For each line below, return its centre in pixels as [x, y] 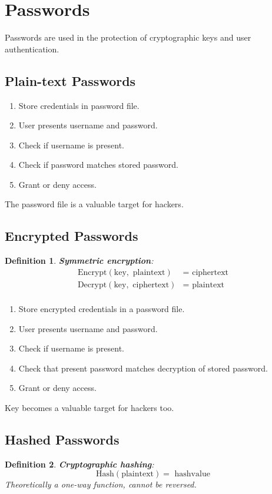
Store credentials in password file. [79, 105]
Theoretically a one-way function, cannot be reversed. [101, 484]
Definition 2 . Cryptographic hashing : [79, 464]
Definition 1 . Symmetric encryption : [79, 261]
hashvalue [192, 474]
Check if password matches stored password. [99, 165]
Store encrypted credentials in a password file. [102, 308]
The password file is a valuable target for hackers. [94, 204]
